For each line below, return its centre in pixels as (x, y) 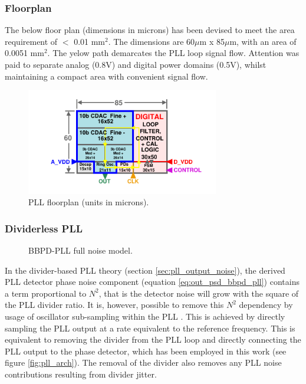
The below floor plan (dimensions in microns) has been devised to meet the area (150, 30)
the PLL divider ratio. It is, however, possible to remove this (114, 305)
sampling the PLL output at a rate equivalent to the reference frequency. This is (150, 328)
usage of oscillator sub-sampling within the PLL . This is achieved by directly (145, 316)
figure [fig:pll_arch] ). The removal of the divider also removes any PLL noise (143, 362)
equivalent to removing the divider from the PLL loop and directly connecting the (153, 339)
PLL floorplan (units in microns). (89, 202)
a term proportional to (46, 293)
